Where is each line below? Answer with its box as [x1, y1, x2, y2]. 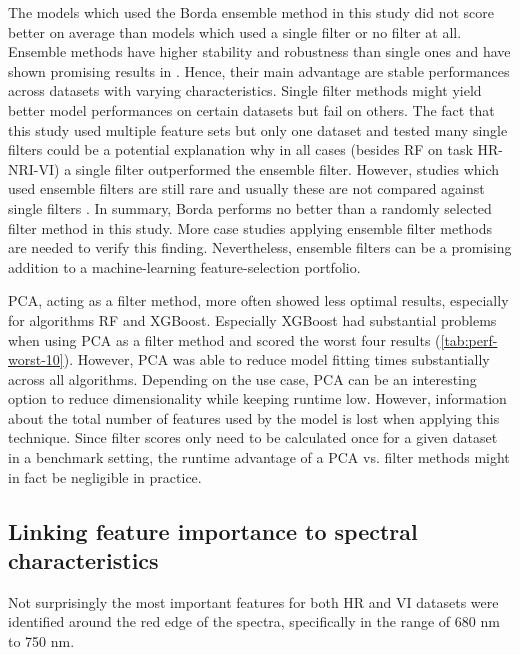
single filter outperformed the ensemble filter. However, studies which [75, 158, 500, 179]
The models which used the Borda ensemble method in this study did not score [8, 2, 495, 22]
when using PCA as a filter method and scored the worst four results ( [8, 329, 441, 350]
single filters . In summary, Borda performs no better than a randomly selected [8, 197, 492, 218]
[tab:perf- [440, 329, 498, 350]
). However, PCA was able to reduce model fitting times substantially [63, 349, 490, 370]
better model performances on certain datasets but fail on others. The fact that [8, 99, 495, 120]
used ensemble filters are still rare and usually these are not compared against [8, 178, 485, 199]
